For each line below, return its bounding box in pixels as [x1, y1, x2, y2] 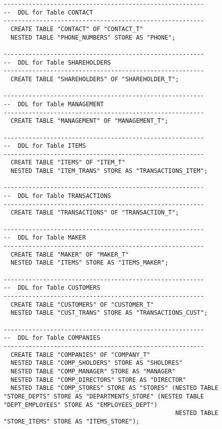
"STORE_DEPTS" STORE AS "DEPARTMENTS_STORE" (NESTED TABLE [3, 392, 204, 400]
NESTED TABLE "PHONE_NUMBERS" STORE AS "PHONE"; [10, 34, 175, 41]
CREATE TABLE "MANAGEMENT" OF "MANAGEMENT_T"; [10, 117, 168, 125]
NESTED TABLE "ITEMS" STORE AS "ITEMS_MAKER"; [10, 259, 168, 267]
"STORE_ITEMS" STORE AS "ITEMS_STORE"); [3, 417, 140, 425]
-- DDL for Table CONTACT [3, 9, 93, 16]
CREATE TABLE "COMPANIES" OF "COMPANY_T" [10, 351, 150, 358]
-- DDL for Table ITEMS [3, 142, 86, 150]
